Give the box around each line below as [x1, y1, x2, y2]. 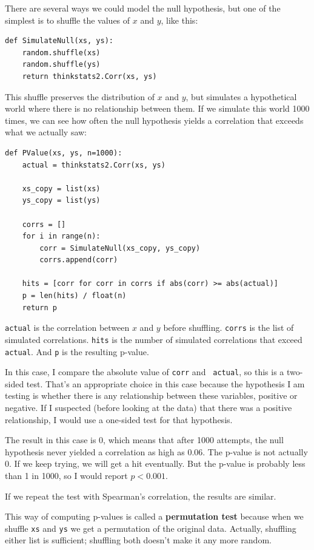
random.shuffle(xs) [22, 48, 101, 57]
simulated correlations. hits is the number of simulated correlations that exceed [5, 333, 302, 345]
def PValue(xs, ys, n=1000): [5, 148, 122, 157]
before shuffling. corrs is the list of [163, 321, 294, 334]
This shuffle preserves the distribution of [5, 90, 155, 103]
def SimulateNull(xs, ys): [5, 36, 113, 46]
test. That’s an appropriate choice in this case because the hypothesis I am [26, 377, 305, 390]
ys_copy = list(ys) [22, 196, 101, 205]
